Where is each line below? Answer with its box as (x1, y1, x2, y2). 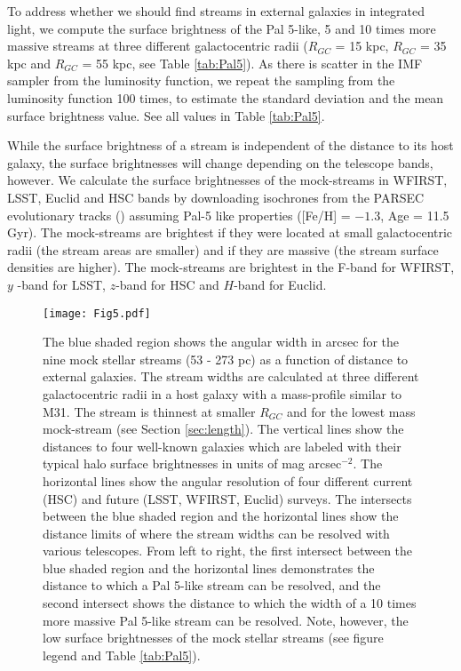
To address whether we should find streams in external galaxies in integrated (7, 2, 425, 20)
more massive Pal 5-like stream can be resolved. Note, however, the (43, 611, 409, 629)
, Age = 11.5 (380, 205, 449, 224)
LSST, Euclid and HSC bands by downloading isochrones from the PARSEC (7, 188, 425, 206)
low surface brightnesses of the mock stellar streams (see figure (43, 628, 384, 647)
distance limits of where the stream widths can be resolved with (43, 523, 390, 542)
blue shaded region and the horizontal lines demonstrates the (43, 558, 375, 577)
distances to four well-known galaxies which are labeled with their (43, 436, 401, 455)
